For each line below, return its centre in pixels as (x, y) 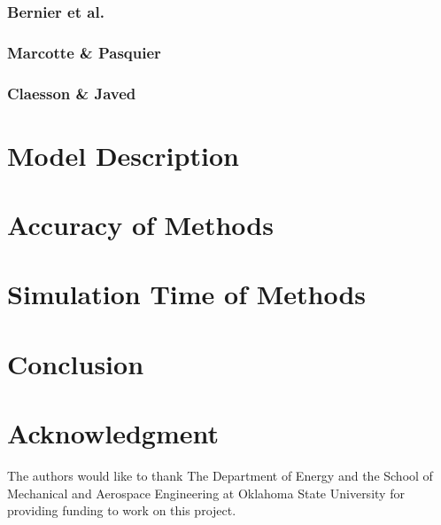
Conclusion (76, 363)
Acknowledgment (113, 433)
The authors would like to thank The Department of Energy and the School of (220, 476)
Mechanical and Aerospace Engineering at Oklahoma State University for (206, 493)
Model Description (123, 155)
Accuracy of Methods (140, 225)
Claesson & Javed (72, 93)
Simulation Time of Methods (187, 294)
